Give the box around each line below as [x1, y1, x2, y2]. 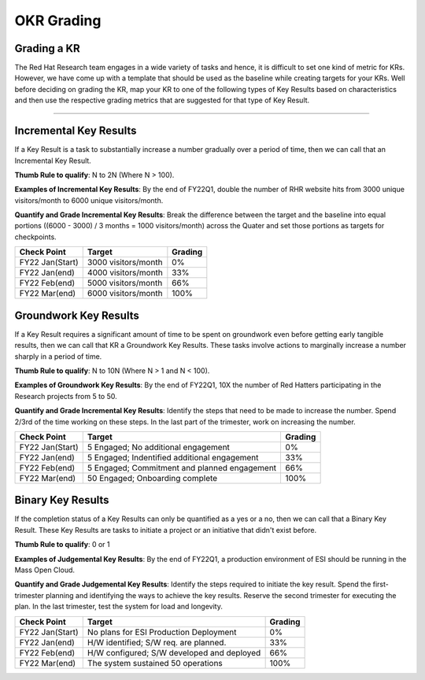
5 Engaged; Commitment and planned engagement [87, 462, 277, 473]
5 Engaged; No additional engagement [87, 442, 230, 453]
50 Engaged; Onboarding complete [87, 472, 218, 483]
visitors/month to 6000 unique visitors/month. [14, 195, 164, 205]
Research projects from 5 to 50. [14, 391, 117, 401]
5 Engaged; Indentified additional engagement [87, 452, 259, 463]
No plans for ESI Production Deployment [87, 626, 237, 637]
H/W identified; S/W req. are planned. [87, 637, 227, 648]
